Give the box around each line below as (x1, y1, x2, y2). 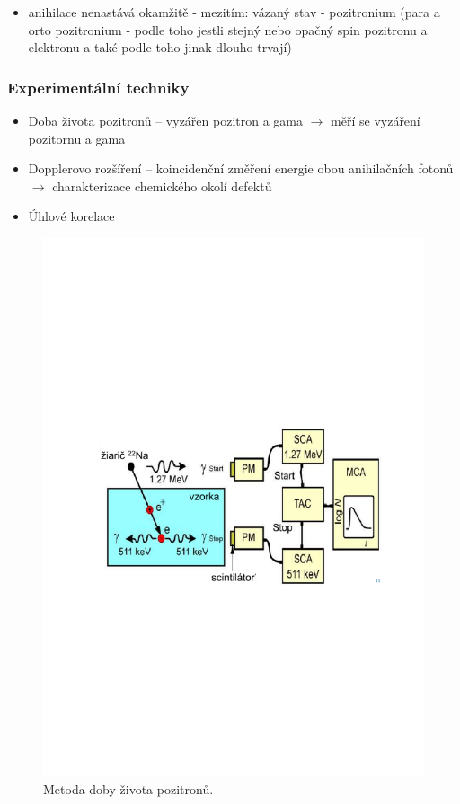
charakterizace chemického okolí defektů (52, 176, 272, 195)
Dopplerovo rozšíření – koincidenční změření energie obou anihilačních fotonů (28, 159, 454, 178)
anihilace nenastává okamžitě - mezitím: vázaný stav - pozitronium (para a (28, 3, 440, 21)
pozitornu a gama (28, 128, 126, 147)
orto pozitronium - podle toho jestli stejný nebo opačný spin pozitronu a (28, 20, 428, 39)
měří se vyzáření (331, 111, 420, 129)
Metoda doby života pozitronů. (43, 780, 214, 799)
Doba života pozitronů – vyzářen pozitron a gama (28, 111, 304, 129)
